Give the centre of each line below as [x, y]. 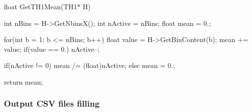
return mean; [24, 81]
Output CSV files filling [52, 103]
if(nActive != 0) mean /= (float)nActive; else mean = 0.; [89, 65]
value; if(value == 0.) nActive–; [52, 49]
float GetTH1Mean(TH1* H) [47, 6]
